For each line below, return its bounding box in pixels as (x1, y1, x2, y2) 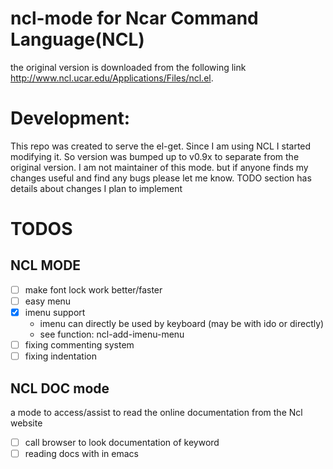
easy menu (24, 295, 72, 307)
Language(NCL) (10, 28, 145, 51)
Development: (10, 107, 131, 130)
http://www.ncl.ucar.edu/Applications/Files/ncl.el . (10, 72, 214, 84)
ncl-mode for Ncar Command (10, 7, 259, 30)
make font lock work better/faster (24, 283, 163, 296)
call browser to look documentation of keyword (24, 437, 220, 448)
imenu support (24, 307, 86, 318)
